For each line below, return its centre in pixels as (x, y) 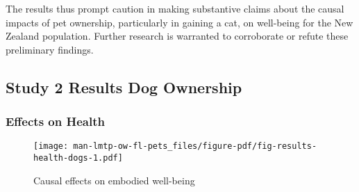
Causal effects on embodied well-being (114, 180)
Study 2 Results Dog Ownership (124, 87)
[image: (51, 146)
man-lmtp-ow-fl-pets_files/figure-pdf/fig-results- (195, 146)
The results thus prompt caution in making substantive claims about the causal (175, 8)
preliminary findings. (50, 49)
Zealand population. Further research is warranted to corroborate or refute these (177, 36)
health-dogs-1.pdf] (78, 158)
